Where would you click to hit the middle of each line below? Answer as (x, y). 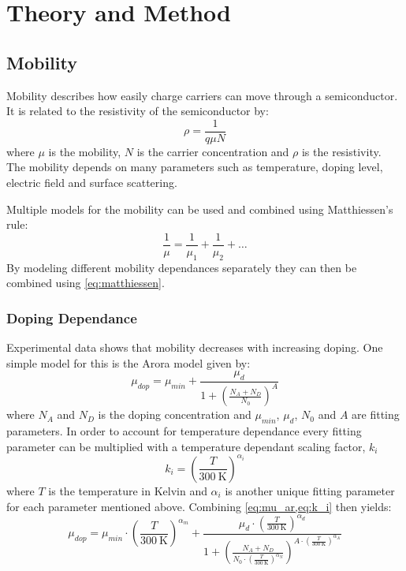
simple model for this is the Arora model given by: (129, 362)
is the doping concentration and (175, 414)
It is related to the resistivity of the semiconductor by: (138, 111)
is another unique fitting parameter (310, 490)
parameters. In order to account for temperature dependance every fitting (184, 431)
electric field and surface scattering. (92, 183)
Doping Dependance (72, 317)
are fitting (376, 414)
